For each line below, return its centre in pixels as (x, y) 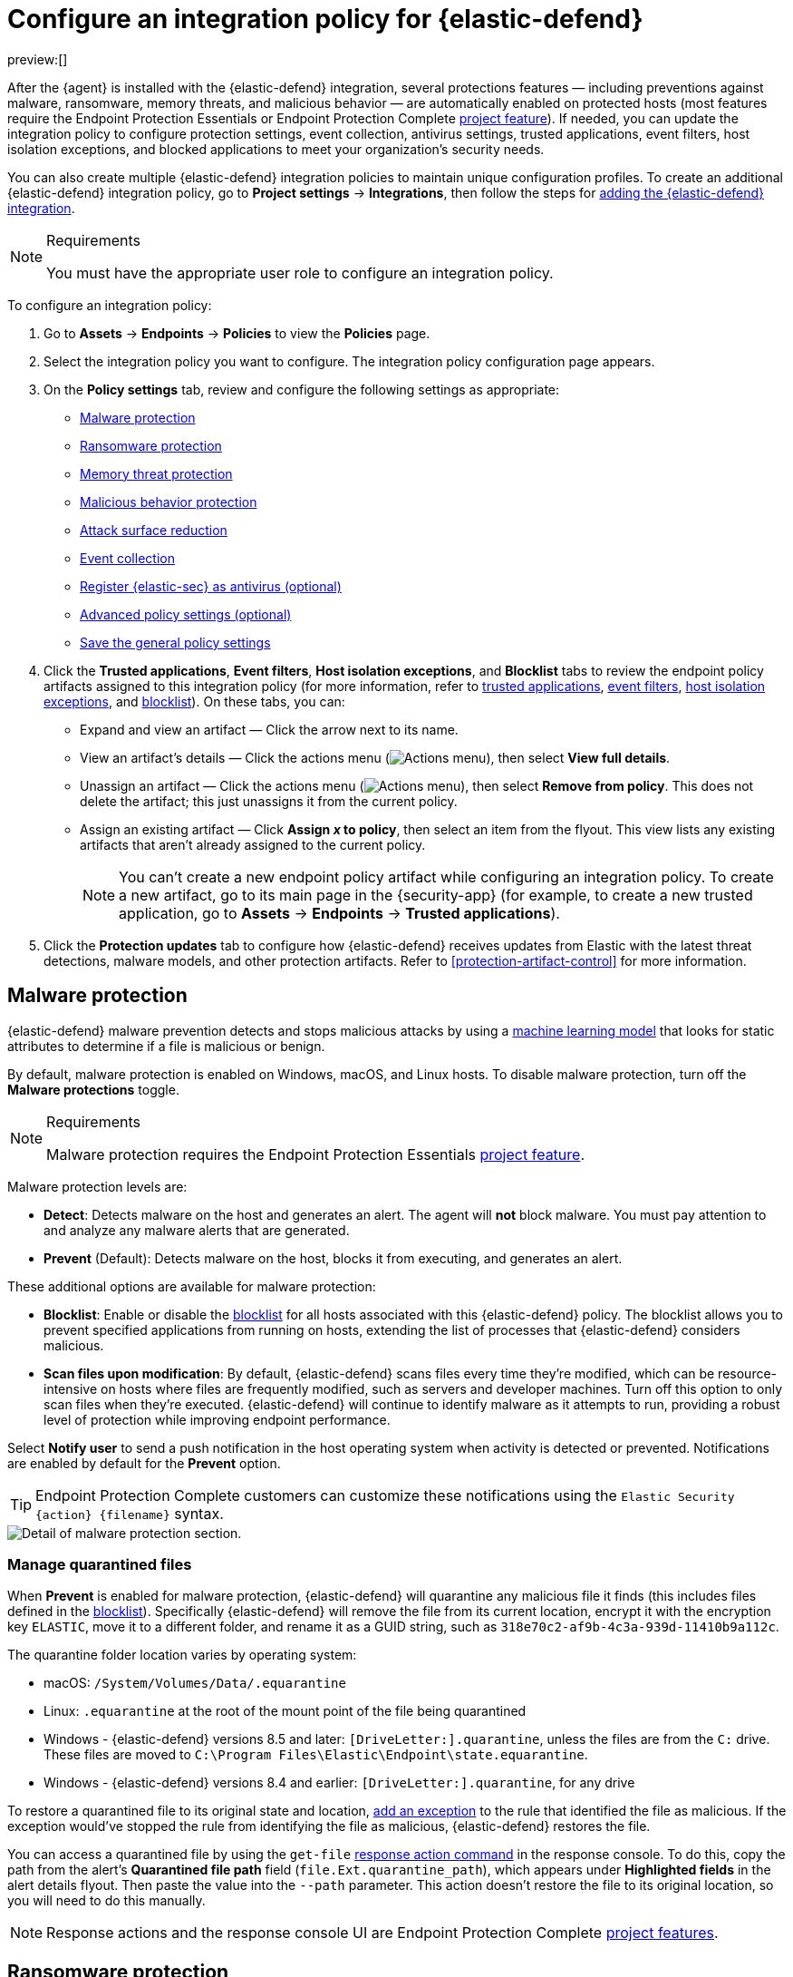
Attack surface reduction (154, 530)
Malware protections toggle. (93, 1089)
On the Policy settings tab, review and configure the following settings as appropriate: (302, 389)
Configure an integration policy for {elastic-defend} (325, 19)
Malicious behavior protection (169, 502)
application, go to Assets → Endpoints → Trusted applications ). (339, 913)
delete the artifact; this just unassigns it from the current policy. (269, 801)
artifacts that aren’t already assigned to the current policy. (253, 844)
